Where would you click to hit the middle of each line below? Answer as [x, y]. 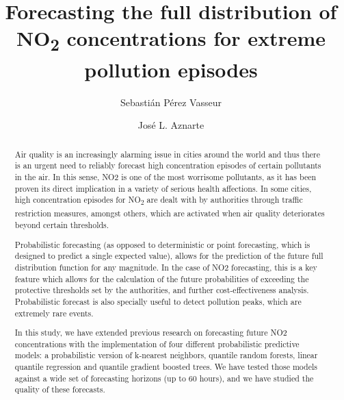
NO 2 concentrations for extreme [171, 40]
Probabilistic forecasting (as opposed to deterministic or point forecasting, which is [162, 244]
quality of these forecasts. [60, 389]
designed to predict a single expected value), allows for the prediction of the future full [169, 256]
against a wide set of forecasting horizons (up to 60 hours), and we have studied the [164, 378]
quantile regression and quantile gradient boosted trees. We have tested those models [166, 367]
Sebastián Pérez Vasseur [171, 102]
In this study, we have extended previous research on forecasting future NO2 [151, 333]
